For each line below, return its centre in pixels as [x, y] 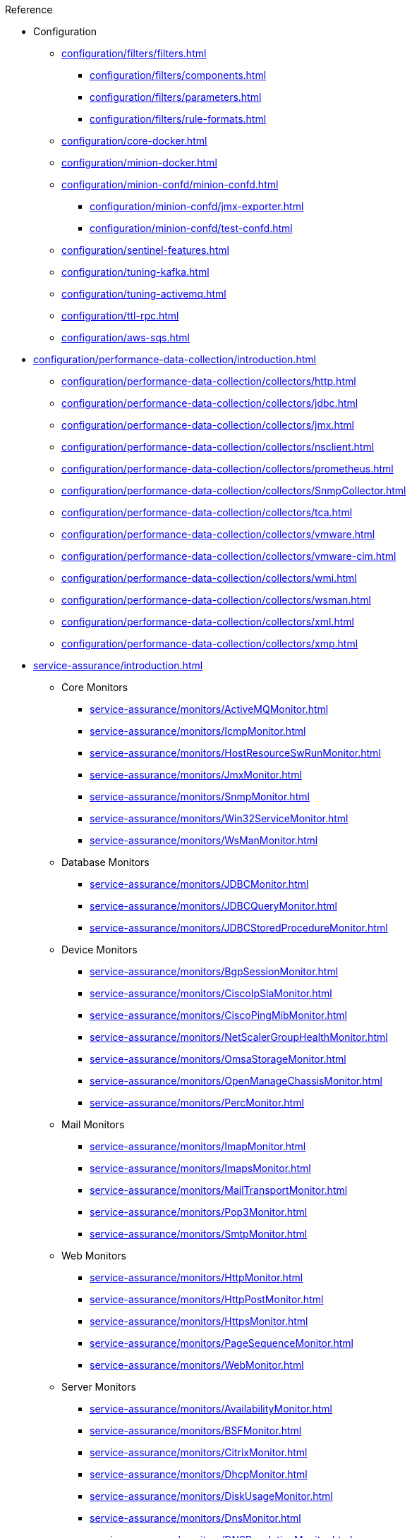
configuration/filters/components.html [178, 75]
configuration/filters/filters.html [134, 53]
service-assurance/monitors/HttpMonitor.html [196, 1277]
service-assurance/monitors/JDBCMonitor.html [199, 884]
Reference [29, 10]
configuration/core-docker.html [134, 141]
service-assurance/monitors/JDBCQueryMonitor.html [213, 906]
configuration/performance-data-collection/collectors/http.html [209, 381]
